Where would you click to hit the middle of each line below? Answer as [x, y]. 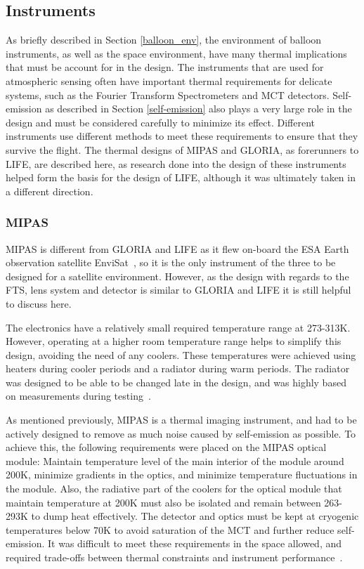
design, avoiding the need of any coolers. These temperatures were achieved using [181, 354]
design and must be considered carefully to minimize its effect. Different [161, 122]
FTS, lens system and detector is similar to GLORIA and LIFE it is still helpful [178, 290]
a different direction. [50, 191]
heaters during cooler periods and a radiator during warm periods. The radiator [178, 368]
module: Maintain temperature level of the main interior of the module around [175, 460]
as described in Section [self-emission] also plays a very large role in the [199, 109]
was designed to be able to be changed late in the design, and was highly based [176, 382]
